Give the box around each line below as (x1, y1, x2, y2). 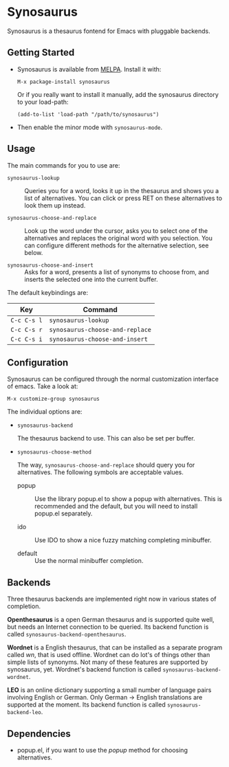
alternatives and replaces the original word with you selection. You (24, 234, 213, 242)
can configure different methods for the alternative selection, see (24, 241, 209, 249)
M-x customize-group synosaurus (7, 396, 100, 403)
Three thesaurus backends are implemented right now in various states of (7, 595, 217, 603)
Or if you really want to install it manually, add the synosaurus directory (17, 90, 219, 98)
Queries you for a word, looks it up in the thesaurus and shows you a (24, 186, 219, 194)
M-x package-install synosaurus (17, 78, 110, 85)
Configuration (7, 357, 69, 368)
